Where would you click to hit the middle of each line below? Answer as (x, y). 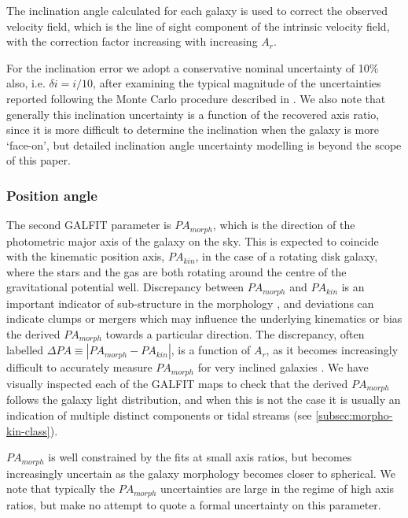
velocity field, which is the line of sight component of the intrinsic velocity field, (198, 26)
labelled (25, 350)
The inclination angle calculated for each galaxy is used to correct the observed (197, 10)
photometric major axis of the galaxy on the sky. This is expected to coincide (193, 240)
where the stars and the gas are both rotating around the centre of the (176, 271)
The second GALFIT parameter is (89, 225)
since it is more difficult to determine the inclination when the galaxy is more (193, 129)
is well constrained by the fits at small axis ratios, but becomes (200, 457)
